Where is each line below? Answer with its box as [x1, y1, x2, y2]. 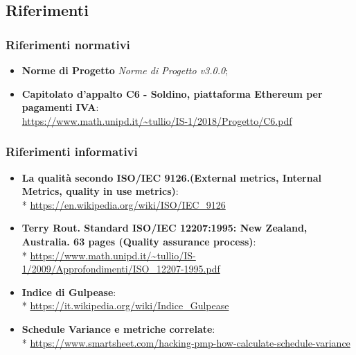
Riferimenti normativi [6, 35, 130, 53]
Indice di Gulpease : [21, 284, 116, 299]
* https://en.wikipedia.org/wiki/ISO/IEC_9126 [21, 197, 226, 211]
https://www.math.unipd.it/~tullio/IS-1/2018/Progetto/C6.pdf [21, 113, 292, 128]
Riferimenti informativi [6, 143, 138, 160]
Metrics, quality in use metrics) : [21, 184, 179, 198]
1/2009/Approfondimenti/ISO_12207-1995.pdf [21, 261, 220, 276]
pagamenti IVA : [21, 100, 99, 114]
